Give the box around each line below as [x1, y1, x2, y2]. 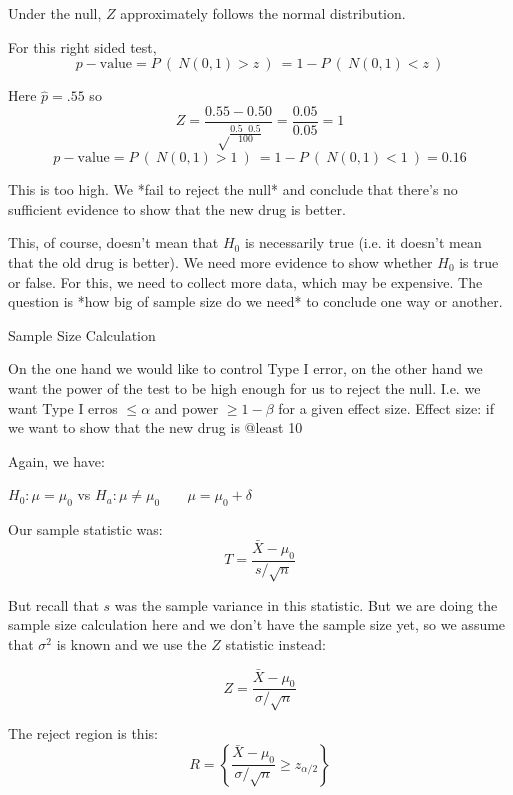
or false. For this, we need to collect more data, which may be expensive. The [8, 271, 483, 292]
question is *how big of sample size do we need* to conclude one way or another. [8, 291, 503, 312]
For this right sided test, [8, 36, 157, 57]
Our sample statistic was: [8, 519, 163, 540]
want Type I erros [8, 397, 118, 418]
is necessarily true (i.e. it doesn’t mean [244, 232, 482, 253]
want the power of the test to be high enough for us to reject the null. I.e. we [8, 377, 481, 398]
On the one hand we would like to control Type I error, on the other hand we [8, 358, 483, 379]
